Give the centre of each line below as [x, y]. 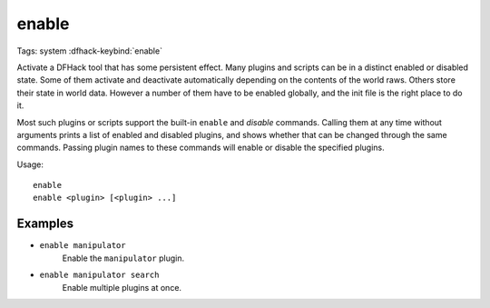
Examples [45, 224]
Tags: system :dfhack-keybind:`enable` [90, 51]
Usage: [30, 164]
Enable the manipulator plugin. [123, 258]
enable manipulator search [99, 275]
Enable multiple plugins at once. [122, 287]
